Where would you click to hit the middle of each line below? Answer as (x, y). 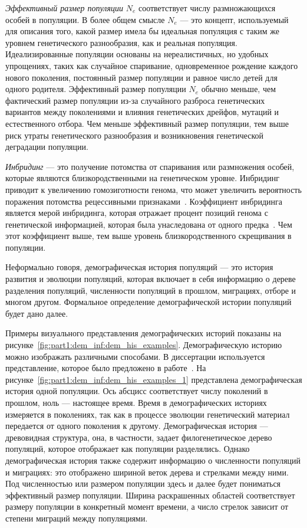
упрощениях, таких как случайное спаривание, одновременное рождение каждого (152, 65)
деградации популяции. (47, 147)
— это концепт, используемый (234, 19)
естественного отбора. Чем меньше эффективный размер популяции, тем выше (147, 123)
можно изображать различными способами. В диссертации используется (135, 356)
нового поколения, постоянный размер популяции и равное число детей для (141, 77)
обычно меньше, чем (239, 89)
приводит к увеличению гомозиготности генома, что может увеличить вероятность (153, 189)
